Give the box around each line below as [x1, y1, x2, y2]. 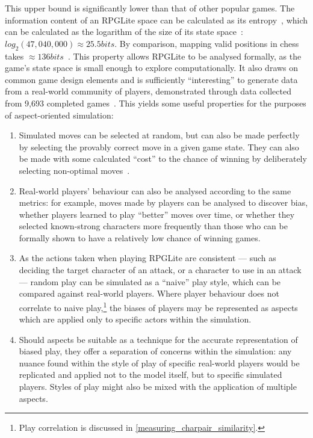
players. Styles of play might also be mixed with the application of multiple [19, 380, 297, 393]
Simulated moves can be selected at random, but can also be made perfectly [19, 129, 300, 141]
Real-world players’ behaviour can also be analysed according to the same [19, 184, 291, 197]
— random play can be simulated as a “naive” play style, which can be [19, 275, 281, 288]
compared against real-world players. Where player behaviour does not [19, 287, 279, 300]
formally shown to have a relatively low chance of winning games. [19, 231, 261, 244]
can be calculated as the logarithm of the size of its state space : [5, 25, 243, 38]
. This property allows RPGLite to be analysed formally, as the [67, 49, 302, 62]
